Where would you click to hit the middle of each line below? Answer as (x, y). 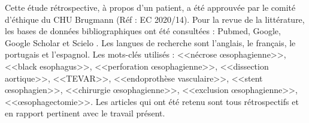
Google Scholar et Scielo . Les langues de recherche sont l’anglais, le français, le (150, 42)
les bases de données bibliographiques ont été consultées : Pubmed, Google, (143, 31)
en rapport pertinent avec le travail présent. (85, 113)
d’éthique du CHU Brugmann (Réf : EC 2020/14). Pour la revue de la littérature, (155, 19)
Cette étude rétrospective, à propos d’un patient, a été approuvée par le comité (150, 7)
